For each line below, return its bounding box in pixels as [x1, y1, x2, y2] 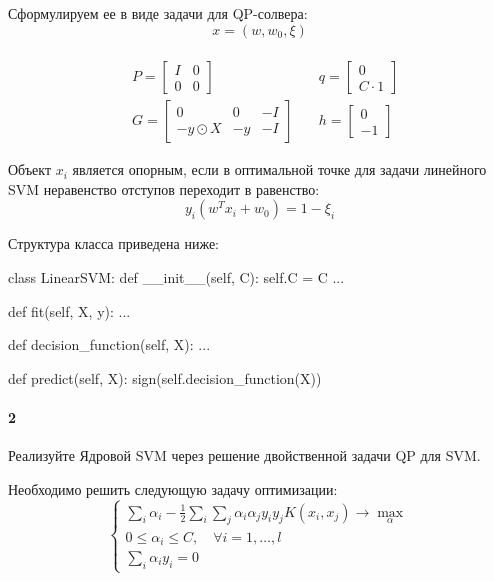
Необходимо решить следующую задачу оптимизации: [8, 478, 338, 499]
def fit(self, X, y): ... [8, 300, 131, 321]
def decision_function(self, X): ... [8, 334, 211, 355]
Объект [8, 159, 52, 180]
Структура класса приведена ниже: [8, 233, 219, 254]
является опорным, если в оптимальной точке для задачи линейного [72, 159, 487, 180]
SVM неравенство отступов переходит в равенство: [8, 178, 320, 199]
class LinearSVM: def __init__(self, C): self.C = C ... [8, 267, 345, 288]
